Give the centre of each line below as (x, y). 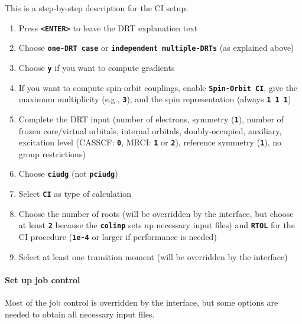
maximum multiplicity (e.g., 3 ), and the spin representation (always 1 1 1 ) (155, 99)
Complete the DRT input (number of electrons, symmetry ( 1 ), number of (151, 119)
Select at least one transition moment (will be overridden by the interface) (153, 256)
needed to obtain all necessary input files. (80, 314)
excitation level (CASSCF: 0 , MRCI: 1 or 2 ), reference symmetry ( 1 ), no (150, 142)
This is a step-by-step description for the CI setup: (97, 8)
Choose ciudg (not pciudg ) (68, 174)
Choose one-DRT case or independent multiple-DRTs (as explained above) (156, 48)
